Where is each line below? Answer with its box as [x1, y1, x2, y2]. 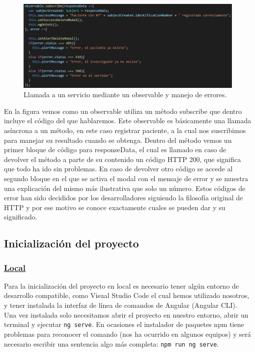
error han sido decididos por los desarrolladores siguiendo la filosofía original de [4, 192, 243, 203]
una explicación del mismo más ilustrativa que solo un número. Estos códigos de [4, 183, 246, 193]
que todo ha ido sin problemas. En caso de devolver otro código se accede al [4, 163, 233, 174]
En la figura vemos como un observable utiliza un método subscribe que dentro [4, 106, 242, 116]
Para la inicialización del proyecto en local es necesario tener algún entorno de [4, 280, 239, 291]
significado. [4, 212, 37, 222]
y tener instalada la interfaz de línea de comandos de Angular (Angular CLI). [4, 300, 237, 310]
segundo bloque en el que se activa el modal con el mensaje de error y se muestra [4, 173, 249, 183]
